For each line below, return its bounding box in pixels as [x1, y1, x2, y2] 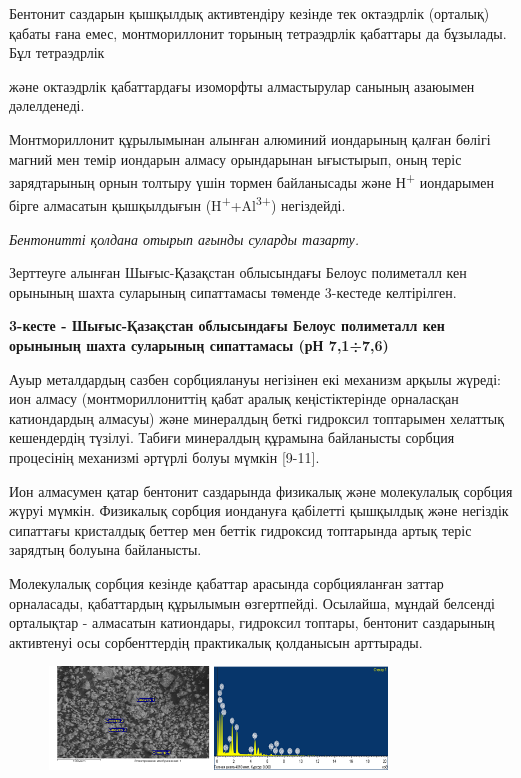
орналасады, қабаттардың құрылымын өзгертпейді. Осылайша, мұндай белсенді [9, 592, 495, 613]
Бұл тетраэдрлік [9, 42, 105, 63]
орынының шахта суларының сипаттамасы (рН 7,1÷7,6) [9, 335, 389, 356]
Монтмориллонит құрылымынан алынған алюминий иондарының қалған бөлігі [9, 128, 491, 149]
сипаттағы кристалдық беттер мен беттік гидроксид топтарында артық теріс [9, 519, 472, 540]
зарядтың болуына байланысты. [9, 539, 202, 560]
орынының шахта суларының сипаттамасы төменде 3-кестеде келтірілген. [9, 281, 457, 302]
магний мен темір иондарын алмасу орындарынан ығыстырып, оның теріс [9, 148, 462, 169]
